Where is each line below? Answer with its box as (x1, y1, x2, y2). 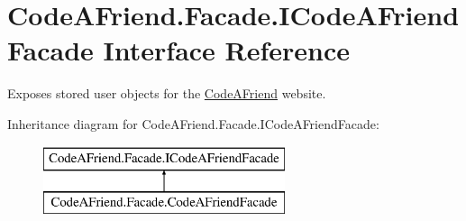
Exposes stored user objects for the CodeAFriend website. (7, 84, 326, 103)
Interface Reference (103, 32, 351, 69)
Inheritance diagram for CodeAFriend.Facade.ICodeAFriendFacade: (7, 114, 379, 133)
